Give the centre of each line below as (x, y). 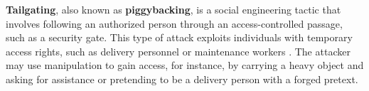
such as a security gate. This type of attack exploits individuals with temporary (179, 37)
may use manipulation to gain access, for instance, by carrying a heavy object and (185, 65)
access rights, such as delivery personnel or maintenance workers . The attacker (178, 51)
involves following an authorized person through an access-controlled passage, (174, 23)
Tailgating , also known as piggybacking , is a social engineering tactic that (173, 9)
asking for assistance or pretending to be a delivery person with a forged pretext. (182, 79)
